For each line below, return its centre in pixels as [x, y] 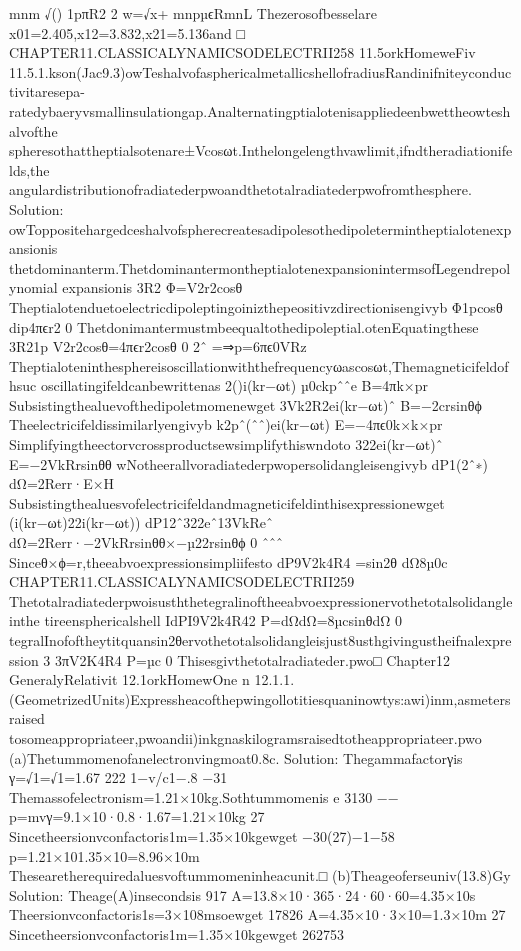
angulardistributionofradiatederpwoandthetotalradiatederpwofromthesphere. [240, 189]
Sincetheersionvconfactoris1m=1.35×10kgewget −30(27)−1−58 [202, 835]
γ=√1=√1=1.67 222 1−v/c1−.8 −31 [118, 777]
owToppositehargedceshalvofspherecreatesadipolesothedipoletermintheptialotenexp [260, 228]
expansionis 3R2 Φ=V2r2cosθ [152, 287]
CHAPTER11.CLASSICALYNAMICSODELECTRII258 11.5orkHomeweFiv [242, 52]
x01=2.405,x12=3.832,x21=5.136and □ [127, 32]
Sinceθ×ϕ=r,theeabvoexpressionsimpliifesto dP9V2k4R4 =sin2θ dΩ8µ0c [228, 561]
